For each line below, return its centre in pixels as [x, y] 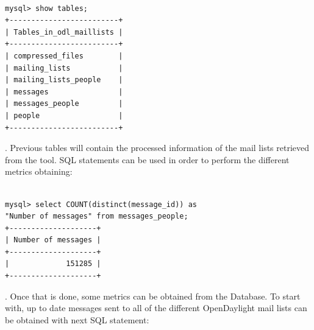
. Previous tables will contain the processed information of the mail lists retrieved [157, 148]
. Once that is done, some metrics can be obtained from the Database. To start [153, 296]
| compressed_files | [64, 56]
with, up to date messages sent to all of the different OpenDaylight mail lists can [156, 308]
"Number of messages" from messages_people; [97, 216]
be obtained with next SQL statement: [77, 319]
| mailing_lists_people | [64, 80]
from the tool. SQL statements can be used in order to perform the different [147, 159]
